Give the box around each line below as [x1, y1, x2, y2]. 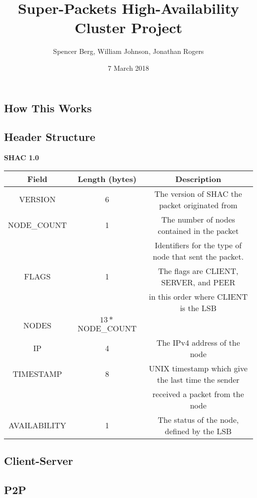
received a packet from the [152, 388, 244, 400]
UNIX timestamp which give [149, 362, 248, 374]
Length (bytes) [78, 173, 137, 184]
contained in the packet [158, 225, 239, 236]
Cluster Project [75, 17, 182, 38]
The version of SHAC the [154, 187, 242, 199]
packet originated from [159, 199, 238, 211]
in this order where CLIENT [149, 290, 248, 302]
